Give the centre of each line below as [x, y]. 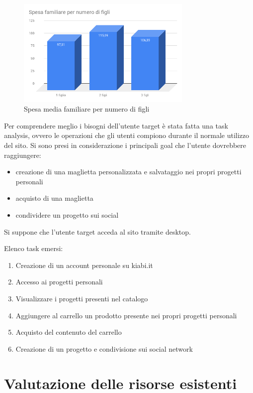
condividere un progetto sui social [67, 214]
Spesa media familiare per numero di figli [87, 109]
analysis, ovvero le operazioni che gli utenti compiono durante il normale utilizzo [127, 135]
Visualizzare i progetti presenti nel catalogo [82, 298]
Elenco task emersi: [34, 248]
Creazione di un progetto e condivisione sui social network [104, 348]
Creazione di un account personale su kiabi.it [84, 265]
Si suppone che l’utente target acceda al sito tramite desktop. [97, 231]
